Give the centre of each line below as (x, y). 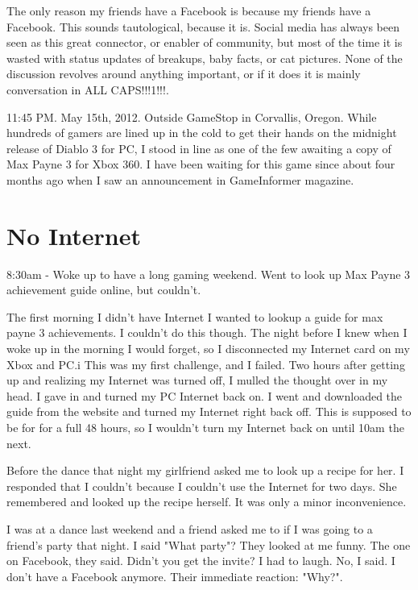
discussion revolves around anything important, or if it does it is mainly (184, 74)
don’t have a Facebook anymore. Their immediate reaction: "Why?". (175, 576)
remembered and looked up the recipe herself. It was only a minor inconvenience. (207, 502)
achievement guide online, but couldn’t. (104, 290)
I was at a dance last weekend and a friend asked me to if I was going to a (190, 528)
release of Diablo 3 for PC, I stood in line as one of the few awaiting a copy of (199, 148)
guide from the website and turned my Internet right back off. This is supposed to (209, 411)
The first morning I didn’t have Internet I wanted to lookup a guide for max (195, 316)
